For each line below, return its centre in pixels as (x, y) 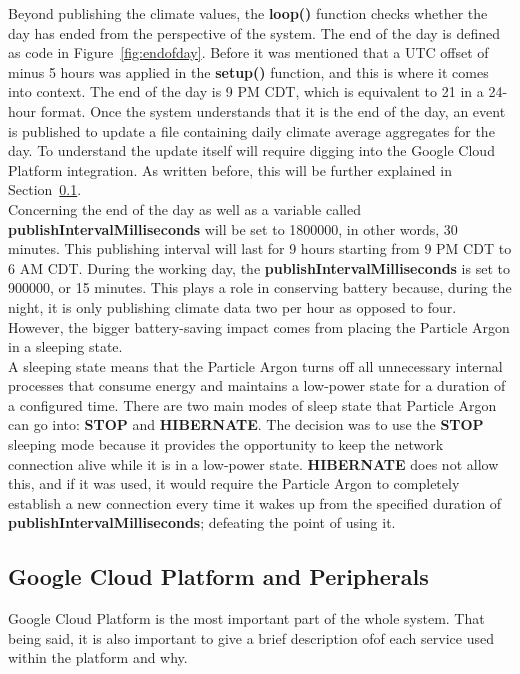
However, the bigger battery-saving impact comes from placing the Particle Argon (259, 326)
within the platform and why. (98, 657)
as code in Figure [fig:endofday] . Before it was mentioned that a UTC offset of (248, 52)
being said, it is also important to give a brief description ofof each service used (251, 637)
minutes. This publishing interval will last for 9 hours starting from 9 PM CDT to (260, 248)
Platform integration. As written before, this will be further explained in (230, 169)
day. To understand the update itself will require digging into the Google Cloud (251, 150)
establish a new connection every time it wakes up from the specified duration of (255, 502)
